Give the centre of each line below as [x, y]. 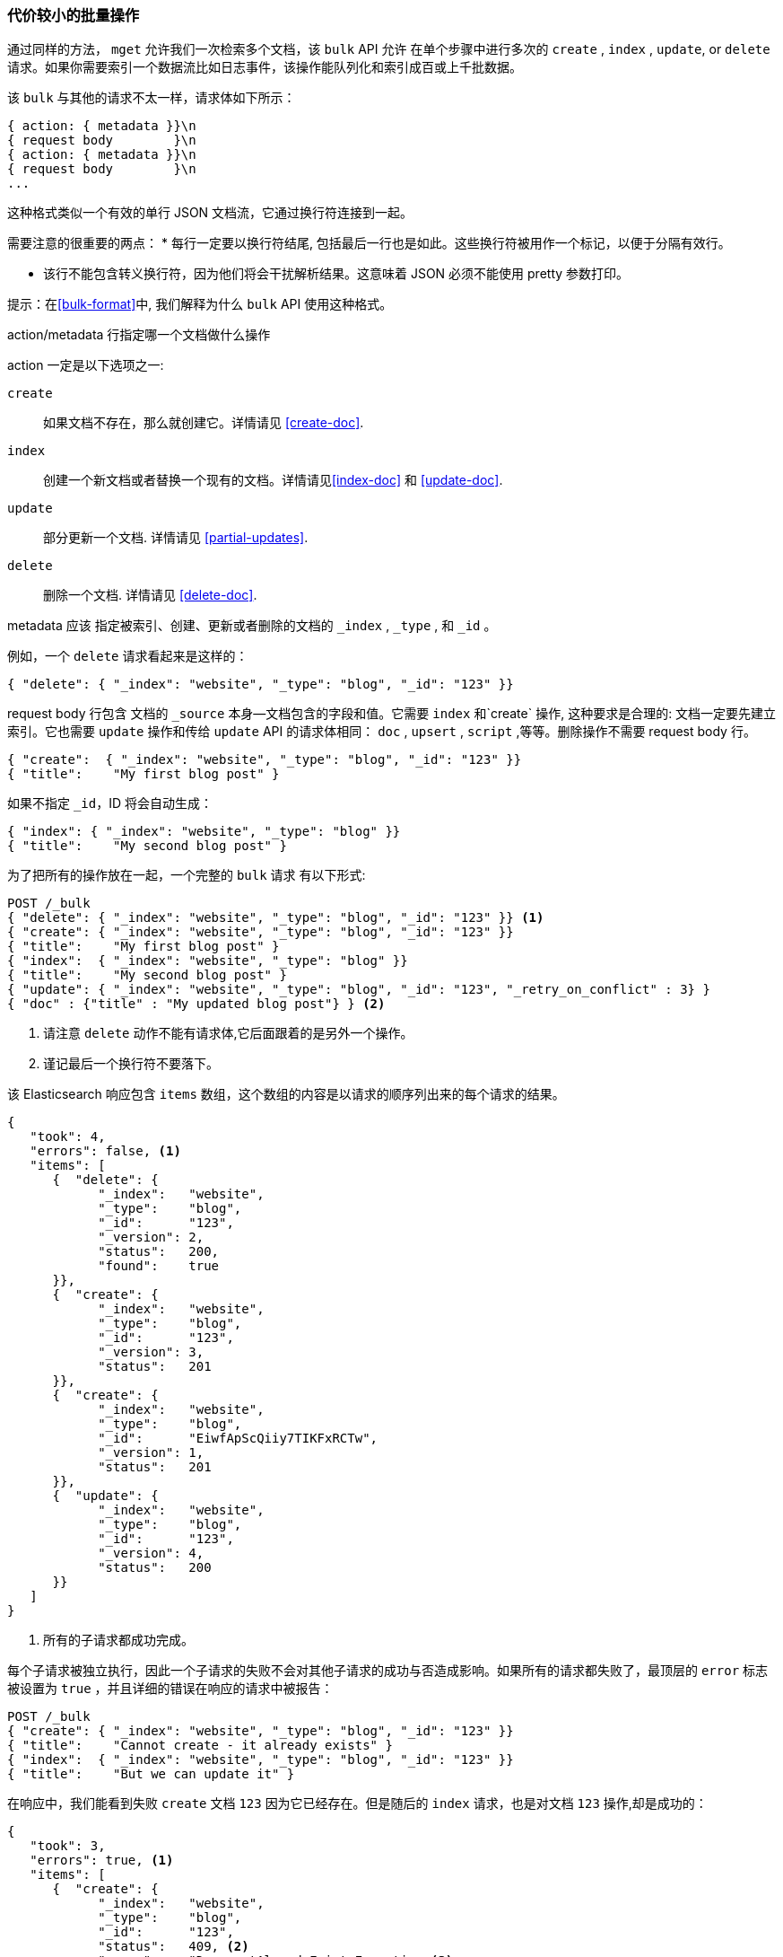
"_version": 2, [151, 1237]
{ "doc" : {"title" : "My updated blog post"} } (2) [196, 1004]
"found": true [159, 1266]
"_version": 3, [151, 1352]
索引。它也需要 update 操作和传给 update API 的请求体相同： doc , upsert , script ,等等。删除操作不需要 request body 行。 [382, 732]
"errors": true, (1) [102, 1860]
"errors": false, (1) [105, 1151]
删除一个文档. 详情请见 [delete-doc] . [150, 595]
